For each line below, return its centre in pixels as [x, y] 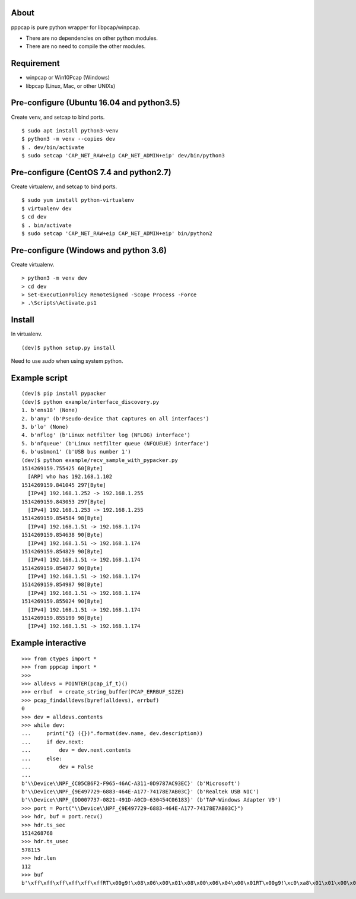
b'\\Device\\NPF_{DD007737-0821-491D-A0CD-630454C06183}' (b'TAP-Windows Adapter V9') [151, 800]
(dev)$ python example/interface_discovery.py [90, 402]
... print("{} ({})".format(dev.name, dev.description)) [112, 734]
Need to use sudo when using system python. [67, 361]
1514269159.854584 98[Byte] [62, 518]
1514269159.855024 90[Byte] [62, 602]
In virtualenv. [27, 334]
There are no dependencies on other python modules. [92, 38]
